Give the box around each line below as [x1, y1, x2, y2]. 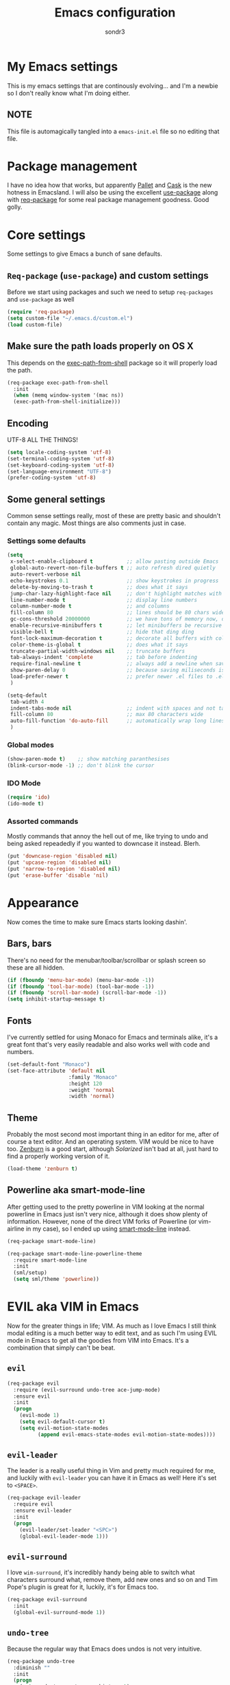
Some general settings [7, 493, 105, 505]
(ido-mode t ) [7, 801, 44, 807]
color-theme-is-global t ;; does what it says [10, 641, 188, 648]
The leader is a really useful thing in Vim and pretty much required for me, [7, 1466, 216, 1475]
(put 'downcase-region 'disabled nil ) [7, 853, 118, 860]
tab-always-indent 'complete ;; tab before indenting [10, 654, 197, 661]
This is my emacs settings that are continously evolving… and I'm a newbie [7, 81, 218, 90]
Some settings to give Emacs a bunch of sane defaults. [7, 249, 162, 258]
